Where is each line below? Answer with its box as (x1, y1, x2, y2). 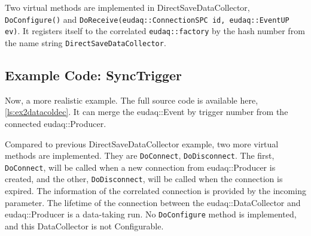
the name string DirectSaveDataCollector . (5, 36, 166, 49)
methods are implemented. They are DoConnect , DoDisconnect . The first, (5, 149, 275, 162)
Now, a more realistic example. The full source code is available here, (5, 93, 258, 106)
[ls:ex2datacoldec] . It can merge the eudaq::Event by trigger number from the (5, 105, 288, 118)
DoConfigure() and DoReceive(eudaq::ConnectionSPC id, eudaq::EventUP (5, 13, 289, 25)
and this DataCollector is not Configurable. (5, 219, 164, 232)
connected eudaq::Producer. (5, 117, 106, 129)
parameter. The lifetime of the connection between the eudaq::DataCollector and (5, 196, 301, 208)
